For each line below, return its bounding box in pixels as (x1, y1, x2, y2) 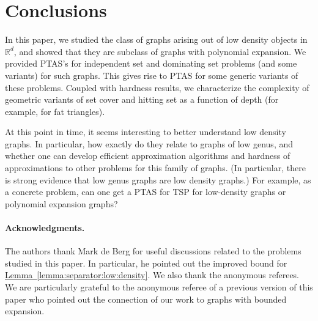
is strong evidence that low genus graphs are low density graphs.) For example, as (5, 173, 311, 186)
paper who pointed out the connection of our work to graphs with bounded (5, 292, 287, 305)
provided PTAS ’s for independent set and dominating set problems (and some (5, 57, 297, 70)
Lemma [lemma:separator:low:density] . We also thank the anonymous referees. (5, 268, 300, 281)
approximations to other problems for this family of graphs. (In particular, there (5, 161, 306, 174)
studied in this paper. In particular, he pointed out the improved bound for (5, 256, 287, 269)
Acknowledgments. (5, 221, 85, 234)
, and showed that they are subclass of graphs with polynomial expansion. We (13, 45, 306, 57)
